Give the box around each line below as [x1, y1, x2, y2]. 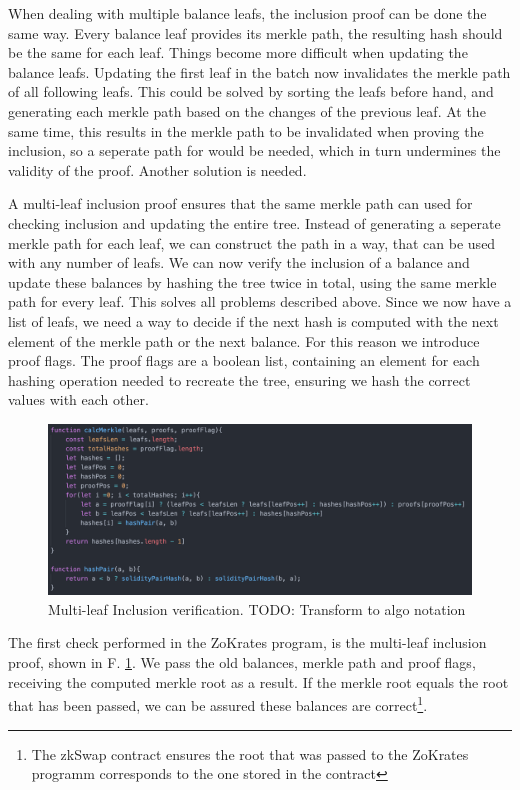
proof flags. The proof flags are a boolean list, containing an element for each [8, 350, 480, 371]
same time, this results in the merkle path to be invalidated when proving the [8, 120, 484, 141]
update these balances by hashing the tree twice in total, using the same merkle [8, 271, 497, 292]
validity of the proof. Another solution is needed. [8, 159, 307, 180]
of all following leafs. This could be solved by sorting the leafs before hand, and [8, 81, 494, 102]
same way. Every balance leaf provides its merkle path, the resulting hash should [8, 22, 503, 43]
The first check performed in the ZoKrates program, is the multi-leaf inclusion [8, 632, 487, 653]
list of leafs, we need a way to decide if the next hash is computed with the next [8, 310, 499, 331]
